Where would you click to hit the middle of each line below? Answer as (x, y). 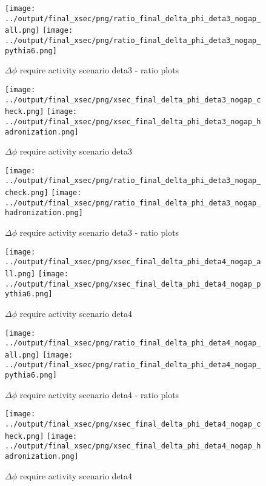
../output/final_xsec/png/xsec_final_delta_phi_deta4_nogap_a (133, 262)
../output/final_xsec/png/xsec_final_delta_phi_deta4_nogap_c (133, 424)
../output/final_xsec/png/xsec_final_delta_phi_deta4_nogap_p (133, 284)
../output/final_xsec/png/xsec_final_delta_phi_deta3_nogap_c (133, 100)
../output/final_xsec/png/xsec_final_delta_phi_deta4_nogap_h (133, 446)
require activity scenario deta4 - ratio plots (99, 394)
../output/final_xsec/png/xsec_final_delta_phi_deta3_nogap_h (133, 121)
